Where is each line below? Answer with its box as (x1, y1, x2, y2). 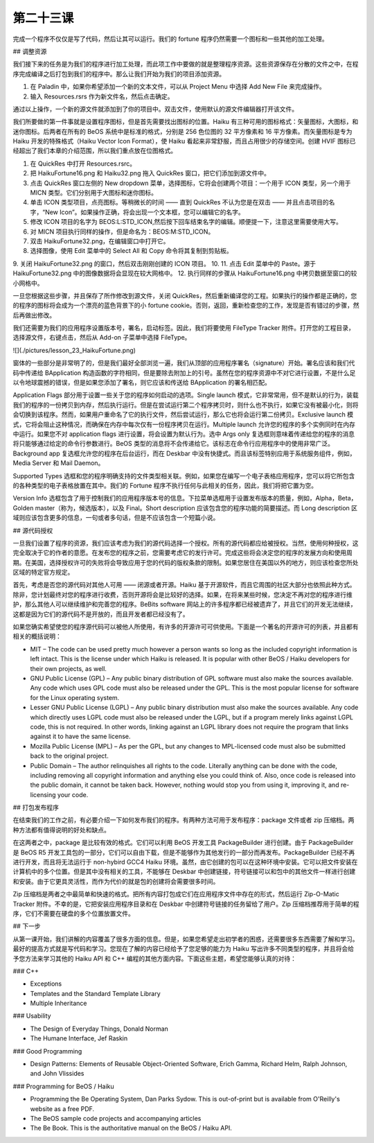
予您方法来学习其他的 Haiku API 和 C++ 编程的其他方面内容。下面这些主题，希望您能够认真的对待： (12, 954, 297, 963)
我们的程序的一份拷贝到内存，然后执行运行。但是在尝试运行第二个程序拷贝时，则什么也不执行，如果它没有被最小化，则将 (12, 401, 359, 409)
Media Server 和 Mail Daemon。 (12, 459, 105, 467)
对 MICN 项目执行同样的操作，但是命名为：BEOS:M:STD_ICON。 (30, 227, 215, 236)
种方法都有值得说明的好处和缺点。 (12, 826, 110, 834)
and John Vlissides (30, 1070, 84, 1078)
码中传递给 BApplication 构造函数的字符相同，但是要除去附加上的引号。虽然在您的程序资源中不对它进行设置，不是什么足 (12, 368, 356, 377)
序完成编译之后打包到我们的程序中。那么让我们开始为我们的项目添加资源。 (12, 69, 225, 78)
